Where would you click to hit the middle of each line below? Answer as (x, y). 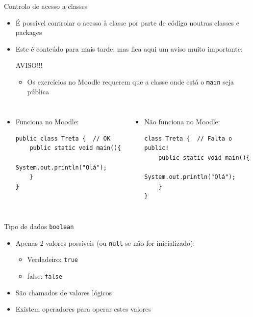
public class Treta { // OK (63, 138)
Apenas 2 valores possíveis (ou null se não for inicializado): (105, 243)
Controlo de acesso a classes (46, 6)
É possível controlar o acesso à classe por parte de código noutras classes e (127, 22)
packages (29, 32)
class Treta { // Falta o (188, 138)
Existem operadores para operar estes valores (83, 309)
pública (38, 91)
